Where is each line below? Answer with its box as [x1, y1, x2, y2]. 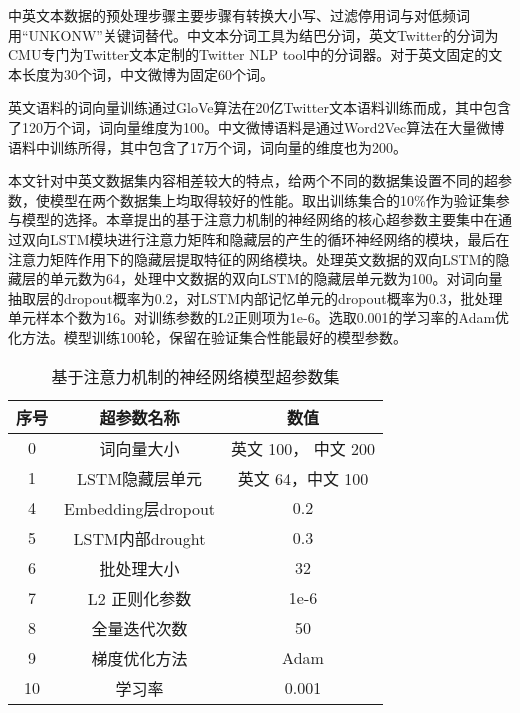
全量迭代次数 [91, 616, 188, 640]
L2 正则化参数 [87, 586, 192, 610]
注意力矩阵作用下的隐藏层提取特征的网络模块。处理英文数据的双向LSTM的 [8, 248, 496, 269]
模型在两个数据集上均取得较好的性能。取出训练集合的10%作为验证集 [49, 189, 496, 210]
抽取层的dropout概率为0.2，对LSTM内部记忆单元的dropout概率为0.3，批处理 [8, 287, 503, 308]
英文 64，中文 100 [237, 466, 369, 490]
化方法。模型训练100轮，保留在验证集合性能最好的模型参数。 [8, 326, 407, 347]
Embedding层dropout [64, 496, 216, 520]
